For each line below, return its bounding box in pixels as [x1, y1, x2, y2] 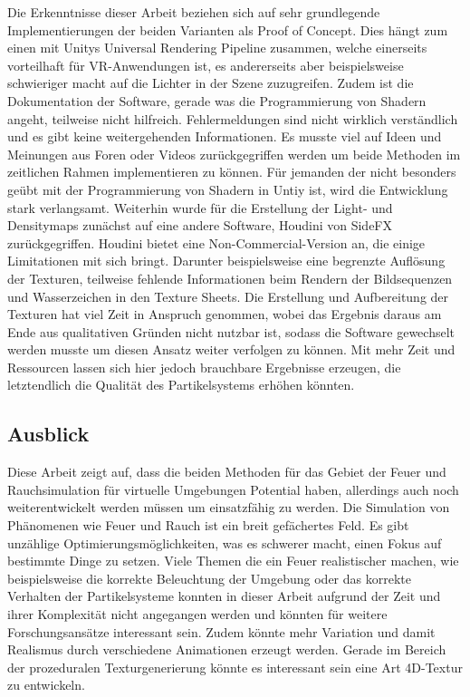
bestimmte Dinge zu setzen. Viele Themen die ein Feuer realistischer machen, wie [7, 551, 459, 570]
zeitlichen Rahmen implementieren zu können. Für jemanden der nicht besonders [7, 162, 456, 181]
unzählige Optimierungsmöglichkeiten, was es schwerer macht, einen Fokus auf [7, 533, 442, 552]
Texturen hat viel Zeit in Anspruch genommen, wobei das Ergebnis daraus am [7, 305, 442, 324]
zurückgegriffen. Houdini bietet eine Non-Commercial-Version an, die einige [7, 233, 426, 252]
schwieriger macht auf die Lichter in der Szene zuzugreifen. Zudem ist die [7, 73, 414, 92]
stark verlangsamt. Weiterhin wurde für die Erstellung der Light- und [7, 198, 393, 217]
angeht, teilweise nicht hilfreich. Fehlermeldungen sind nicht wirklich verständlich [7, 109, 458, 128]
